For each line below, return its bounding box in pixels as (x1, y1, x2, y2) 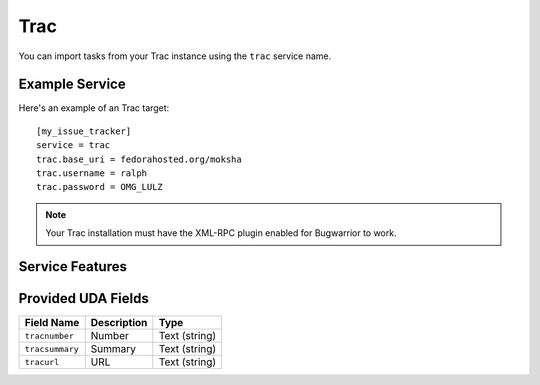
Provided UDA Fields (18, 290, 149, 307)
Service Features (18, 258, 127, 275)
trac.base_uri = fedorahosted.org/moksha (36, 153, 242, 165)
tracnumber (24, 330, 75, 341)
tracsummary (24, 343, 79, 354)
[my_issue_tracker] (36, 125, 132, 137)
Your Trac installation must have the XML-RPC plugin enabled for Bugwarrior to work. (45, 227, 397, 239)
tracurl (24, 356, 60, 367)
